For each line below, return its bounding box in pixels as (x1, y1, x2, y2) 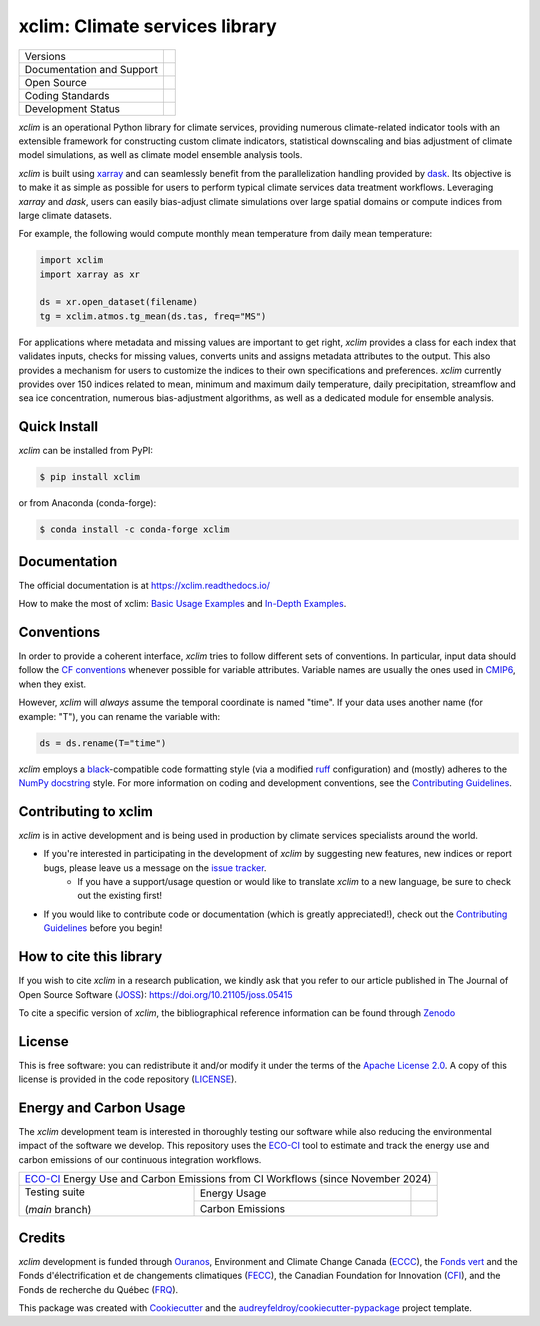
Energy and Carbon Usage (18, 1100, 186, 1116)
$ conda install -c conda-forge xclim (39, 524, 230, 535)
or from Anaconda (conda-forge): (18, 497, 157, 509)
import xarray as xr (39, 268, 140, 280)
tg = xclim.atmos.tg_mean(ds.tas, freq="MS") (39, 310, 267, 322)
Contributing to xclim (18, 803, 154, 820)
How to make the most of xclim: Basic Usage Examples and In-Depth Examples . (18, 598, 347, 610)
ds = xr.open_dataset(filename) (39, 296, 199, 308)
